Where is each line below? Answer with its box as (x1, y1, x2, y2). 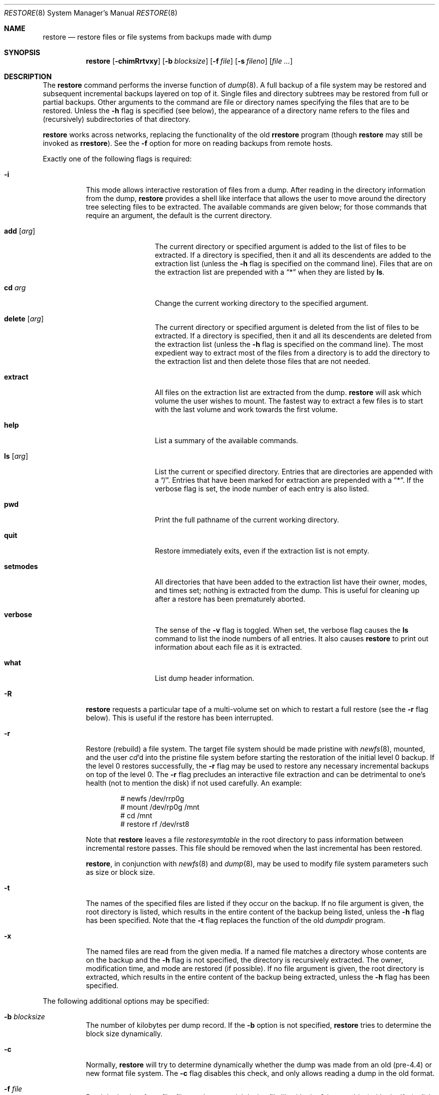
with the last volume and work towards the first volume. (155, 405, 338, 414)
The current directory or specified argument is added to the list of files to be (155, 242, 406, 251)
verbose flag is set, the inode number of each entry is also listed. (155, 484, 369, 493)
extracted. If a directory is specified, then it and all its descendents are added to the (155, 251, 431, 259)
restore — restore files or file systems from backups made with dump (43, 33, 272, 41)
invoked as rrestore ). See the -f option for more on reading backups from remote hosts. (43, 139, 333, 147)
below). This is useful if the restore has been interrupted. (86, 713, 274, 722)
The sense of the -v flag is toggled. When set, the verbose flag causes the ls (155, 626, 408, 634)
